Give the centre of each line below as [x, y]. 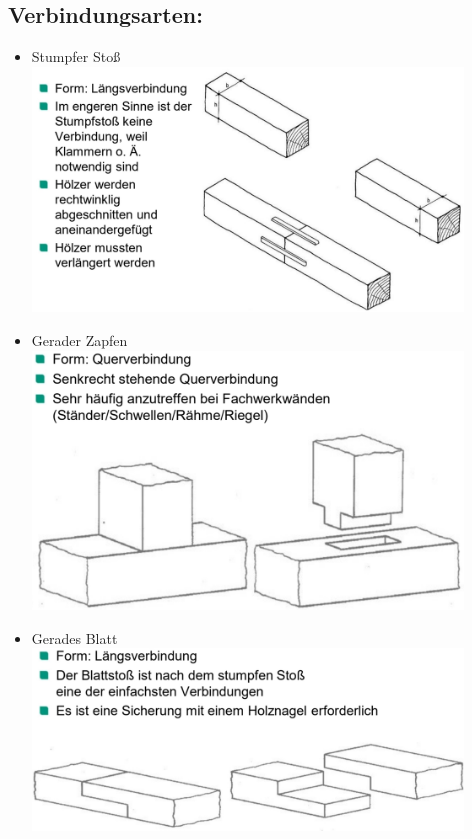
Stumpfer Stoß [76, 56]
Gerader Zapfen [79, 340]
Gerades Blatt [74, 637]
